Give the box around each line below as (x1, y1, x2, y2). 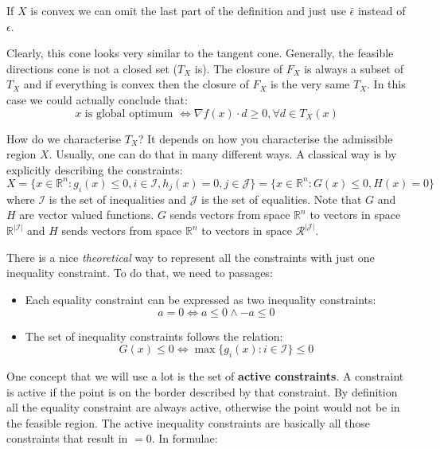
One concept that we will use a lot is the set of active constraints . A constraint (6, 368, 404, 385)
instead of (357, 2, 406, 18)
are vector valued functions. (19, 206, 154, 223)
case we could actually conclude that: (6, 91, 188, 107)
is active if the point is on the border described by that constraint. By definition (6, 383, 398, 400)
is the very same (270, 76, 350, 92)
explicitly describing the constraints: (6, 161, 183, 178)
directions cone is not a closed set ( (6, 60, 177, 76)
